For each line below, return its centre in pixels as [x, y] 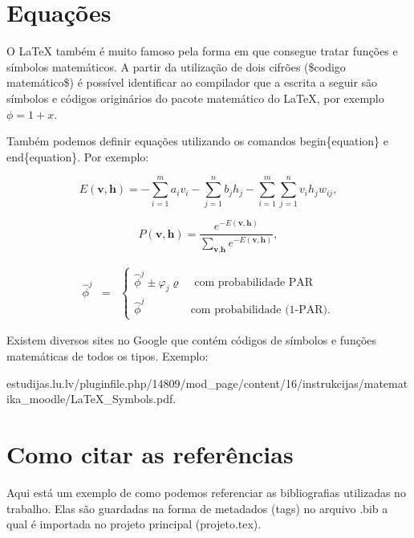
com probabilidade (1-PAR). [260, 310]
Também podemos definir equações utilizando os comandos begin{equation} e [197, 141]
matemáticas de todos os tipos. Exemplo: [108, 356]
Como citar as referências [150, 454]
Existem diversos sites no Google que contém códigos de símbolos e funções [192, 340]
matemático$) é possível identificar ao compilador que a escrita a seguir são [192, 82]
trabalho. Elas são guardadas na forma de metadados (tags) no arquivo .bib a [197, 508]
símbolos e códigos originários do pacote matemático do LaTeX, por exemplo [195, 98]
